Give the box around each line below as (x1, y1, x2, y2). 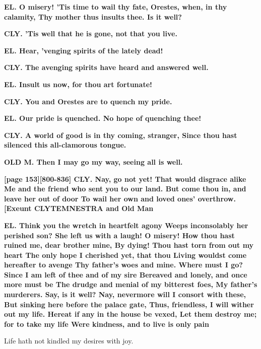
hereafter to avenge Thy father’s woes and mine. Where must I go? (4, 259, 243, 270)
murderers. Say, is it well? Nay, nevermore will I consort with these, (4, 289, 246, 300)
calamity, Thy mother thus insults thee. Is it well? (4, 11, 182, 22)
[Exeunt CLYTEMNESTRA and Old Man (4, 203, 154, 214)
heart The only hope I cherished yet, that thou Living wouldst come (4, 249, 247, 260)
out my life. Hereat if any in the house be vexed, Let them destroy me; (4, 309, 257, 319)
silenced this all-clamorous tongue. (4, 139, 126, 150)
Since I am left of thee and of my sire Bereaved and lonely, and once (4, 269, 247, 280)
